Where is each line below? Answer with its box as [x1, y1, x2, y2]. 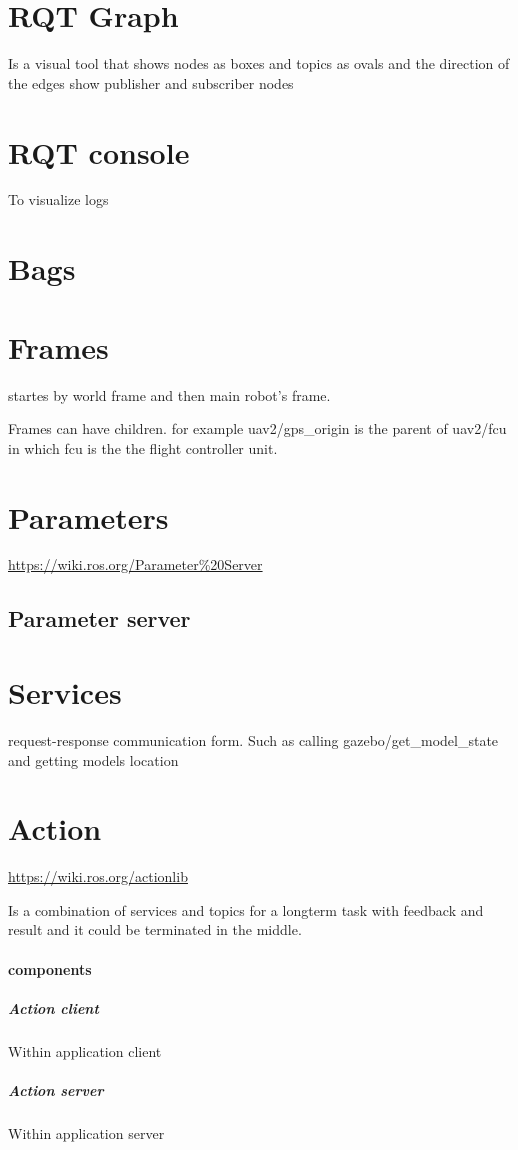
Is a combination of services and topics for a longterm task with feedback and [8, 899, 484, 920]
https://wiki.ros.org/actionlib [8, 866, 188, 887]
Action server [8, 1079, 104, 1100]
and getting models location [8, 749, 179, 770]
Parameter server [8, 603, 191, 634]
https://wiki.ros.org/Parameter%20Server [8, 554, 263, 575]
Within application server [8, 1122, 165, 1143]
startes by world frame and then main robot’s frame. [8, 384, 331, 405]
